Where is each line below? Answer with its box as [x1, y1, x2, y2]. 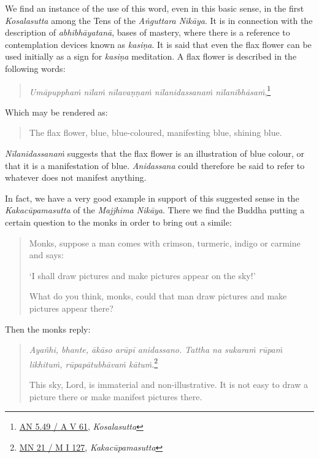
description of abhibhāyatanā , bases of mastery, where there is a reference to [5, 26, 290, 39]
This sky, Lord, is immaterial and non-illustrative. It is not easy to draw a [29, 377, 309, 390]
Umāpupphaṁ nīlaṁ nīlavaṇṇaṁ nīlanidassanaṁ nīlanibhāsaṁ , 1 [29, 83, 271, 98]
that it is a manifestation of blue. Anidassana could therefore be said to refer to [5, 159, 305, 172]
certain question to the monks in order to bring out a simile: [5, 215, 232, 228]
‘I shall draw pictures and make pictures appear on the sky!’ [29, 269, 256, 282]
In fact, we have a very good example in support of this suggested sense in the [5, 191, 299, 204]
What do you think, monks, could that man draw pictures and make [29, 290, 287, 302]
